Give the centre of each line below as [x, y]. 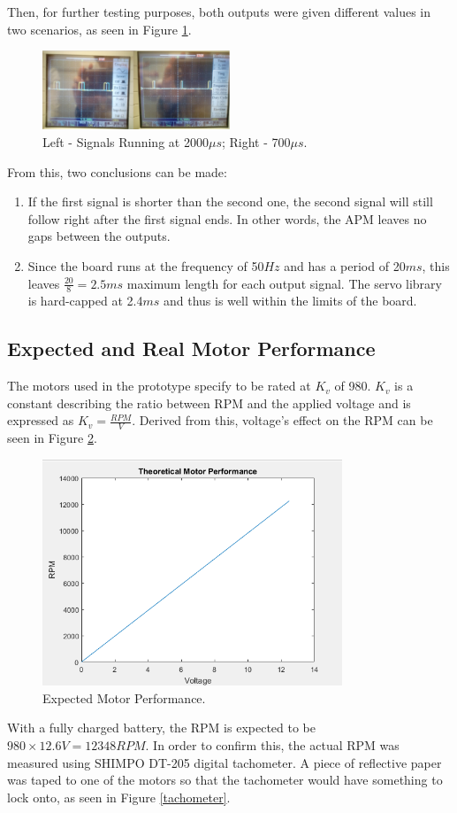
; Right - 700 [256, 142]
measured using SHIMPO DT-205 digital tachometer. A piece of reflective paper [225, 762]
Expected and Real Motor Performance [191, 348]
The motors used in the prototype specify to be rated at [159, 386]
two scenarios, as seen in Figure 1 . [99, 29]
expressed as [41, 420]
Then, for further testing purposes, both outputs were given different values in [219, 12]
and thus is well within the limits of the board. [290, 301]
